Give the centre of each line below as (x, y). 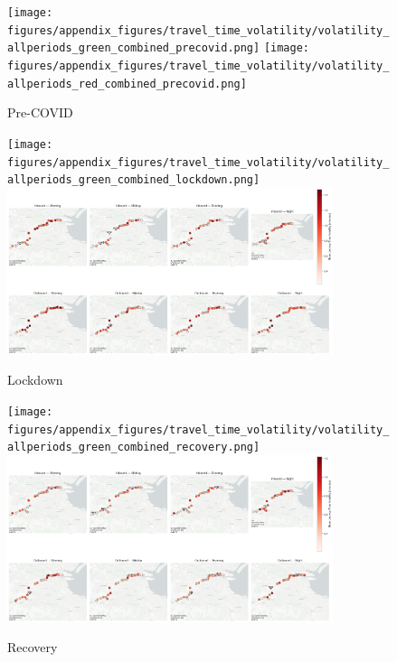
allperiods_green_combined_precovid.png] (134, 48)
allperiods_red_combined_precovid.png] (127, 84)
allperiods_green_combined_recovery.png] (134, 448)
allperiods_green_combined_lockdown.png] (134, 180)
